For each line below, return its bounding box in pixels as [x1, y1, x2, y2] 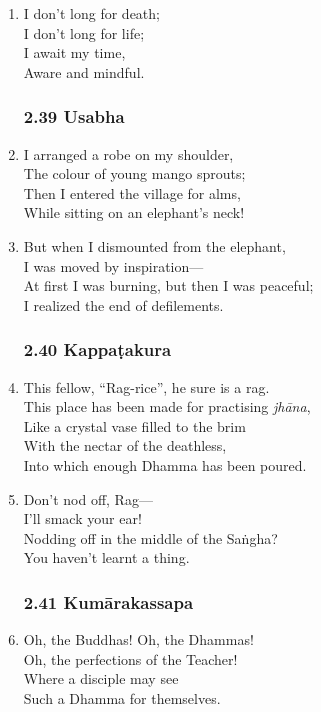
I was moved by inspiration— [23, 255, 204, 276]
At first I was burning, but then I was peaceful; [23, 275, 314, 296]
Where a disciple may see [23, 668, 179, 689]
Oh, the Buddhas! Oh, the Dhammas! [23, 629, 254, 650]
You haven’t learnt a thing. [23, 547, 190, 568]
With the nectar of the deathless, [23, 435, 227, 456]
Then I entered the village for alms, [23, 182, 241, 203]
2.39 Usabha [23, 104, 125, 129]
